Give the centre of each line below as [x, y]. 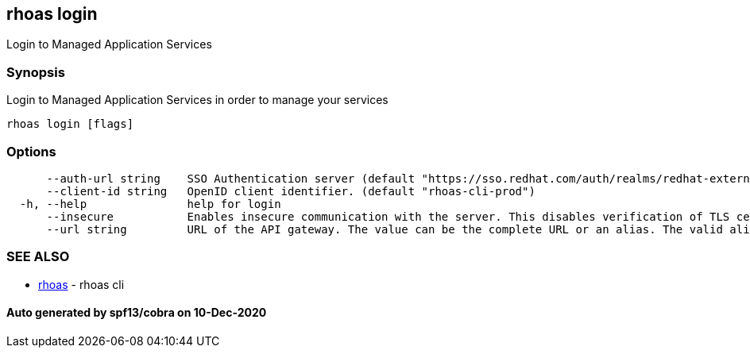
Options [31, 151]
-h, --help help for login [150, 204]
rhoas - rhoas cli [81, 284]
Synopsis [36, 72]
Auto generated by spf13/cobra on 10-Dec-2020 [137, 313]
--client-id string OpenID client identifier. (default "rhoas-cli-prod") [291, 191]
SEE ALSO [38, 257]
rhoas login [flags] [70, 124]
